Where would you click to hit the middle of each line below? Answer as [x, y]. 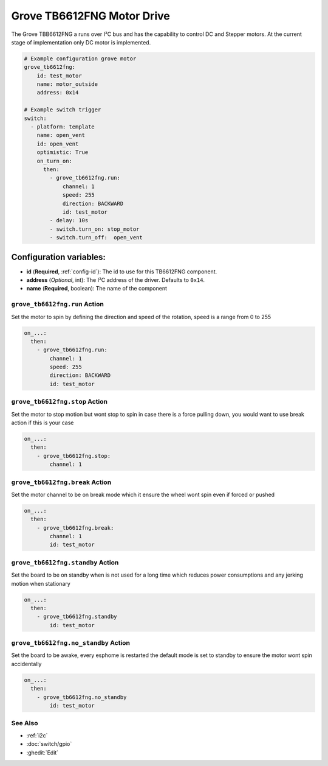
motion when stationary [41, 583]
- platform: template [63, 127]
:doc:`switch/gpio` [49, 744]
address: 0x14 [58, 93]
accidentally [26, 664]
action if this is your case [43, 423]
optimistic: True [63, 153]
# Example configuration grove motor [80, 58]
